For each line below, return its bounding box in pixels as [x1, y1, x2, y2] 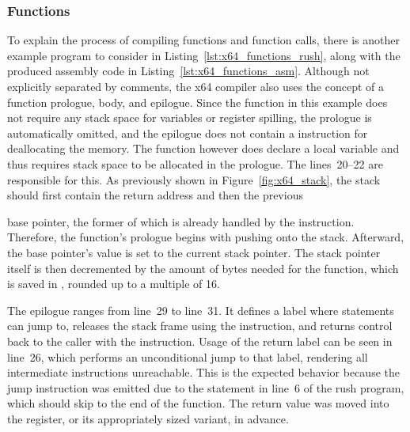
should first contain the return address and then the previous [7, 187, 303, 203]
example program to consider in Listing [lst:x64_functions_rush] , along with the [7, 47, 401, 63]
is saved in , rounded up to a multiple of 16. [7, 275, 220, 292]
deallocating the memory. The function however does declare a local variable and [7, 140, 400, 157]
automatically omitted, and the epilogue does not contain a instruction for [7, 124, 368, 141]
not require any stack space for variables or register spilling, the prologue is [7, 109, 372, 126]
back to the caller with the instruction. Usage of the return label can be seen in [7, 332, 393, 349]
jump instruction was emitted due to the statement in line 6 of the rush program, [7, 379, 404, 396]
